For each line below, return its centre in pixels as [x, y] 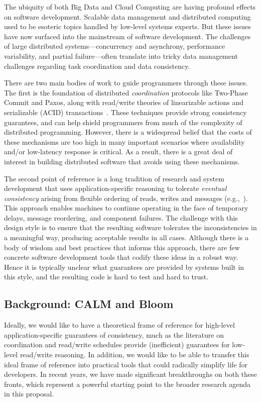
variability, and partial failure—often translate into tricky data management [121, 56]
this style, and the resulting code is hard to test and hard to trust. [106, 277]
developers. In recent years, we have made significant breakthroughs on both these [130, 374]
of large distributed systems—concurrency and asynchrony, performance [115, 46]
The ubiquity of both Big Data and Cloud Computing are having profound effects [130, 7]
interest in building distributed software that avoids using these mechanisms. [122, 161]
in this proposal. [29, 394]
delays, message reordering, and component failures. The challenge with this [121, 217]
